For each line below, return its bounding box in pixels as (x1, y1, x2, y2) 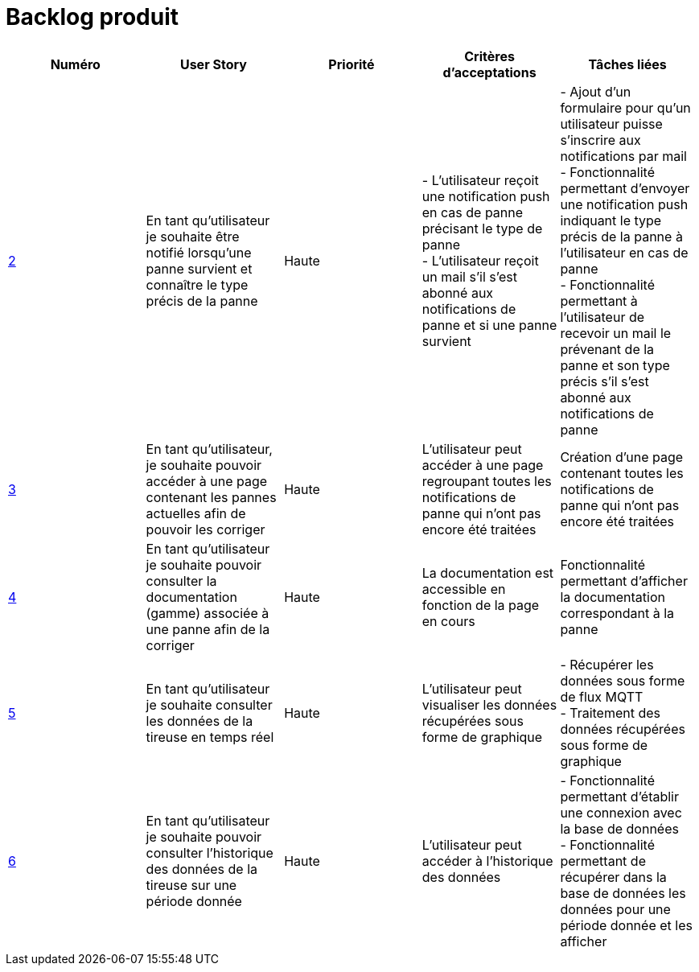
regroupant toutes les (421, 472, 552, 489)
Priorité (328, 56, 375, 72)
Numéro (50, 56, 101, 72)
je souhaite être (146, 228, 240, 245)
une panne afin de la (146, 620, 270, 637)
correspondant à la (560, 604, 675, 621)
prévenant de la (560, 340, 655, 357)
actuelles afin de (146, 505, 246, 521)
